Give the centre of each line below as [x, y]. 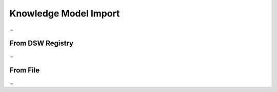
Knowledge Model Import [65, 13]
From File [25, 70]
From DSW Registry [42, 43]
